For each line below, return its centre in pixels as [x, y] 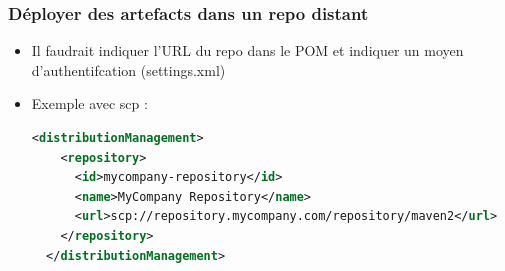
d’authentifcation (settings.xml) [128, 69]
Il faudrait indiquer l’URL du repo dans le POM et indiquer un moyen [247, 50]
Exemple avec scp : [89, 103]
